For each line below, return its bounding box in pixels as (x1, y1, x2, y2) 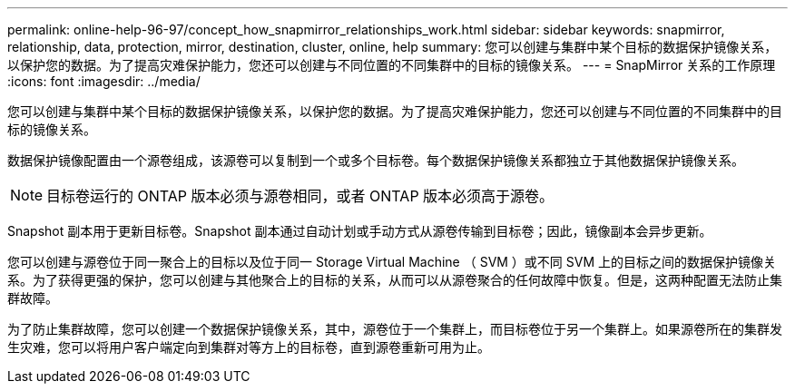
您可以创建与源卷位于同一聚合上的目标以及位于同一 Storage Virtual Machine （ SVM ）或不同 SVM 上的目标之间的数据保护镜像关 (7, 254, 777, 269)
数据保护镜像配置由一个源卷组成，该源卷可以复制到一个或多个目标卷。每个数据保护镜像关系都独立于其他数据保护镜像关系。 (7, 152, 744, 168)
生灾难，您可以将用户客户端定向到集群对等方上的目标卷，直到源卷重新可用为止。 (7, 339, 490, 355)
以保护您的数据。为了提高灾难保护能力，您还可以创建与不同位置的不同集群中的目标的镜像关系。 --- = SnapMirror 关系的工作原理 (7, 57, 776, 73)
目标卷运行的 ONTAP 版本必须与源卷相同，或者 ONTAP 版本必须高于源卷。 (46, 187, 555, 205)
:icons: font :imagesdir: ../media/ (7, 73, 201, 89)
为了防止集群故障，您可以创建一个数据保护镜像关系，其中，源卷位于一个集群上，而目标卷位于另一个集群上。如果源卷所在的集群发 (7, 321, 782, 337)
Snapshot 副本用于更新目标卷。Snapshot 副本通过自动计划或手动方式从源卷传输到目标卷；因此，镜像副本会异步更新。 (7, 223, 712, 239)
